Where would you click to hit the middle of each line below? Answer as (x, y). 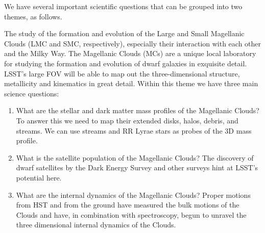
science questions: (32, 93)
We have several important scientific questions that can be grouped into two (123, 6)
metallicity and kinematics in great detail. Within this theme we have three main (131, 83)
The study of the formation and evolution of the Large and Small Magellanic (124, 33)
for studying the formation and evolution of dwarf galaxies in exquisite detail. (126, 63)
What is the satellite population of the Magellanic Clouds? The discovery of (135, 157)
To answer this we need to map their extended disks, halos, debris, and (127, 120)
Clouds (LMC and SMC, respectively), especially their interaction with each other (133, 43)
